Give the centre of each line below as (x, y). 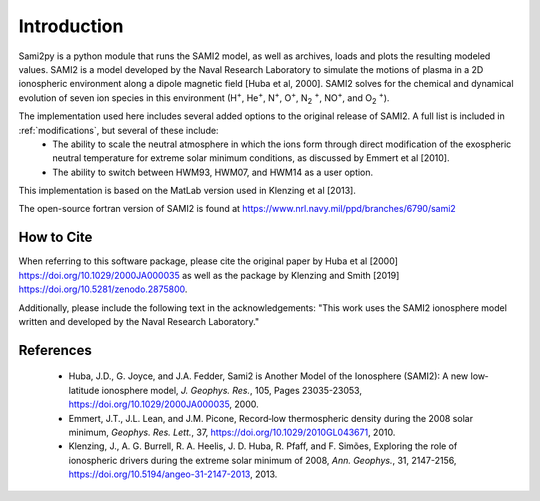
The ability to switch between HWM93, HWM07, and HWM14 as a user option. (213, 172)
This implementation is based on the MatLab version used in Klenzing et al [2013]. (187, 191)
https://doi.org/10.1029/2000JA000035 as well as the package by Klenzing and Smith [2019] (209, 275)
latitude (84, 390)
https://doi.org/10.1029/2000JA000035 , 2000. (163, 404)
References (55, 350)
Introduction (71, 26)
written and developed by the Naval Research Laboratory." (139, 321)
